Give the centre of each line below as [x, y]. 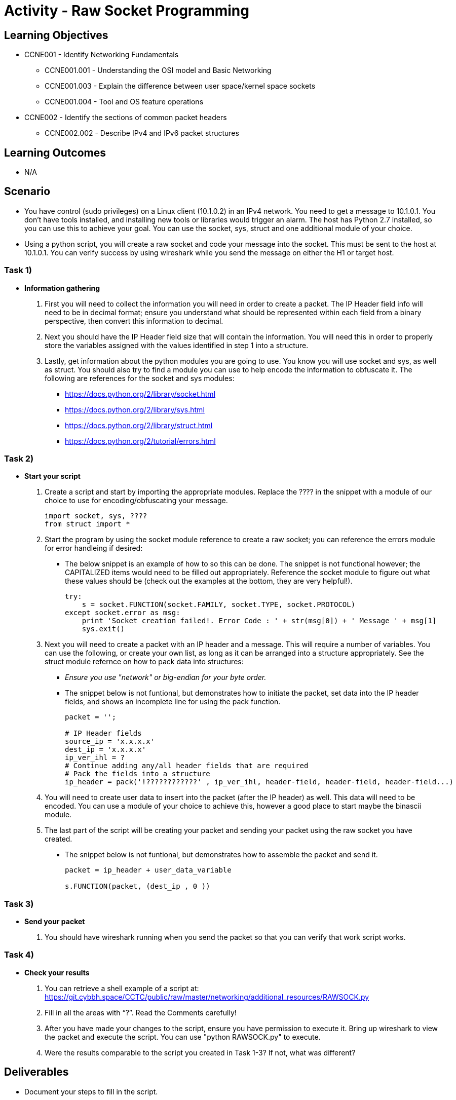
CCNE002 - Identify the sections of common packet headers [126, 118]
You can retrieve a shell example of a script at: [122, 988]
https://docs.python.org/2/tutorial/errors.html [140, 441]
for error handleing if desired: [94, 548]
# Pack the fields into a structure [138, 774]
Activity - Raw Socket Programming [127, 11]
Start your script [52, 476]
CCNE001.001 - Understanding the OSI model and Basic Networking [158, 70]
